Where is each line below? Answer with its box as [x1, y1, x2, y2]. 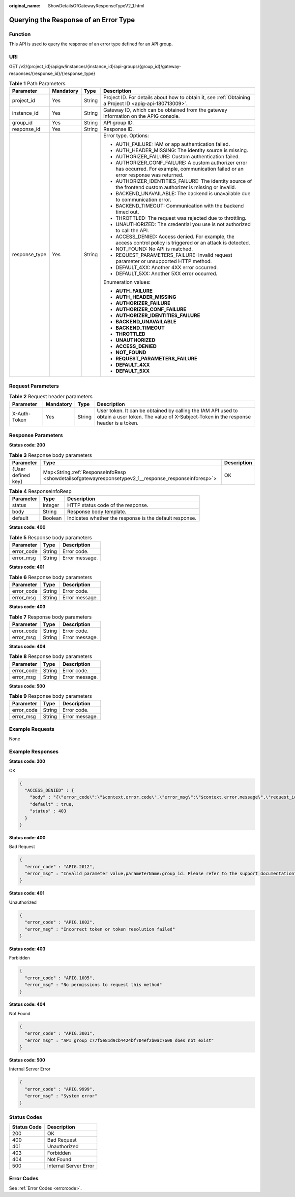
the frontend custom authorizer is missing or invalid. [116, 184, 236, 191]
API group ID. [103, 119, 134, 126]
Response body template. [67, 508, 126, 515]
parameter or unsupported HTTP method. [116, 258, 212, 265]
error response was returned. [116, 171, 184, 178]
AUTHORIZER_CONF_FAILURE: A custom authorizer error [116, 159, 248, 166]
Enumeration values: [103, 279, 151, 286]
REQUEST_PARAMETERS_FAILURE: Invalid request [116, 252, 233, 259]
